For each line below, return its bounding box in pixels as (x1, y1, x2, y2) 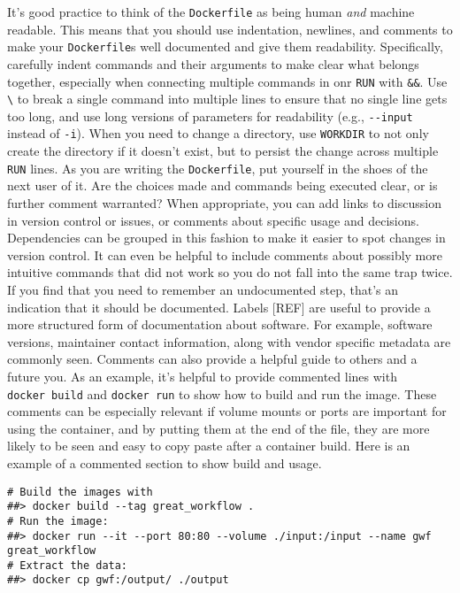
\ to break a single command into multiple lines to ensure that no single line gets (7, 89, 448, 108)
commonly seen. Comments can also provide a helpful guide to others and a (7, 350, 418, 368)
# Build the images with (7, 485, 153, 498)
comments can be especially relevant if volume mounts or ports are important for (7, 402, 447, 420)
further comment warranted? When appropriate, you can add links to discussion (7, 193, 441, 212)
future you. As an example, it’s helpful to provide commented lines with (7, 366, 397, 385)
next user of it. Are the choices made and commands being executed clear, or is (7, 176, 438, 195)
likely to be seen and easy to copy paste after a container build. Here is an (7, 436, 410, 455)
